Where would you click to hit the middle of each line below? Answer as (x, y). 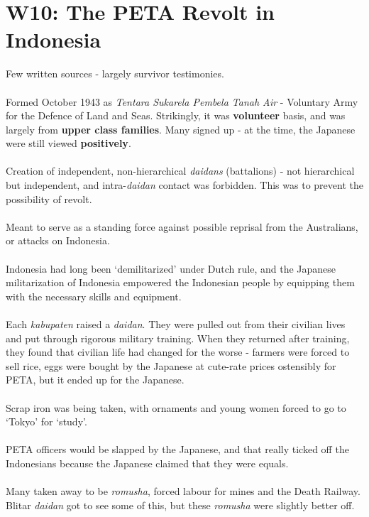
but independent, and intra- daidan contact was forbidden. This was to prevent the (184, 185)
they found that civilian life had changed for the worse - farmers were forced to (178, 352)
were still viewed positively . (68, 143)
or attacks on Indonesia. (58, 240)
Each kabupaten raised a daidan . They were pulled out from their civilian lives (176, 324)
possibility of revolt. (49, 198)
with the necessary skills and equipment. (94, 296)
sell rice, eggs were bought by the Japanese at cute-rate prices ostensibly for (171, 365)
